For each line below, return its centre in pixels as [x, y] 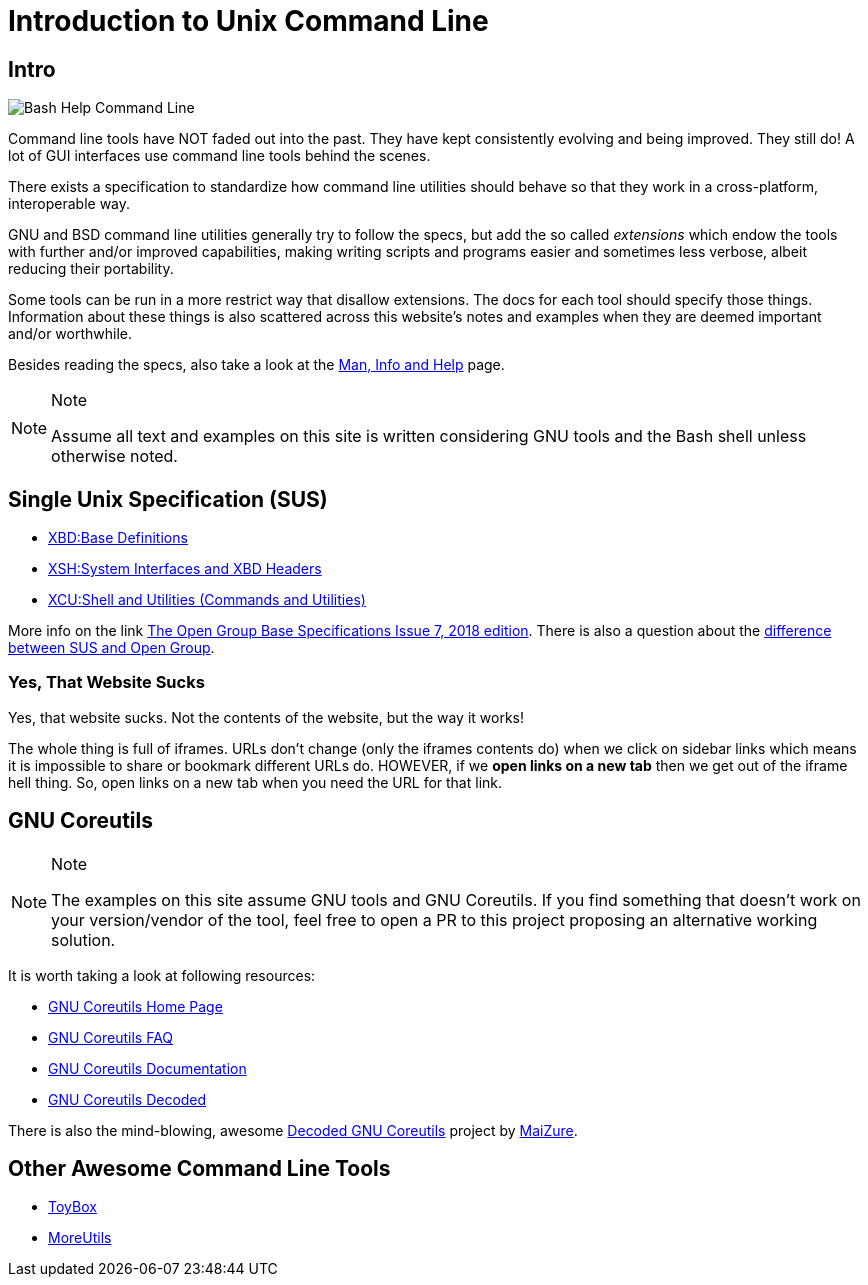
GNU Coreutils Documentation [147, 1068]
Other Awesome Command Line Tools [199, 1169]
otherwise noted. [114, 456]
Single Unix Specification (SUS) [168, 499]
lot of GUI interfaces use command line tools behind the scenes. [219, 156]
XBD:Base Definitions [118, 538]
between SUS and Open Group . [111, 648]
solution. [83, 939]
